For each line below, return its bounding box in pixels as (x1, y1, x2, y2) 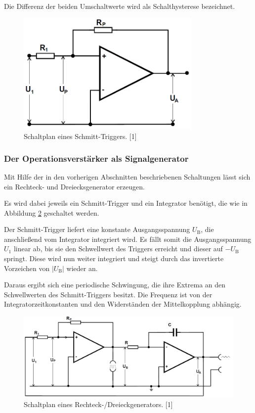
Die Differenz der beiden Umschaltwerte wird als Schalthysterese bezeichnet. (4, 1, 235, 11)
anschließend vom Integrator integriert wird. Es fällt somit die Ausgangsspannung (4, 233, 252, 244)
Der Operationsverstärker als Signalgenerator (4, 152, 189, 164)
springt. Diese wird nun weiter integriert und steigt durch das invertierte (4, 253, 224, 264)
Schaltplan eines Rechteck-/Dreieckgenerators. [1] (24, 399, 173, 409)
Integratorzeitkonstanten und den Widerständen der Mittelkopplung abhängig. (4, 299, 242, 309)
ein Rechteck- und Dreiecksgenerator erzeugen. (4, 181, 145, 191)
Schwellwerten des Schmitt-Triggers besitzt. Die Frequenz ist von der (4, 289, 212, 299)
